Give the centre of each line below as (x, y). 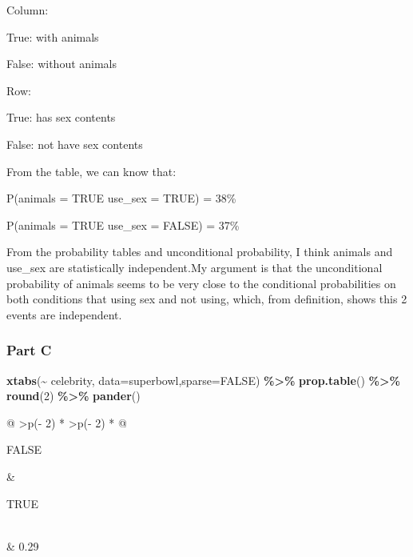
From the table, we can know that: (91, 171)
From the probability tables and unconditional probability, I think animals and (200, 252)
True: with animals (53, 36)
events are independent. (64, 314)
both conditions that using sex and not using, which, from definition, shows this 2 (207, 299)
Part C (29, 350)
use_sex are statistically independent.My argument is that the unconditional (195, 267)
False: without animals (62, 64)
